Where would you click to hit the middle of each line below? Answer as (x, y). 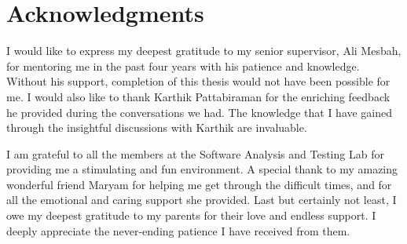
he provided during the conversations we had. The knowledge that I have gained (200, 112)
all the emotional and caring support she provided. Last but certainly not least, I (202, 200)
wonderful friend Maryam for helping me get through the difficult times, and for (199, 184)
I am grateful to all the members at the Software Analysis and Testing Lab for (195, 153)
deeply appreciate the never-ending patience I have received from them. (178, 230)
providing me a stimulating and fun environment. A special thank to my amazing (202, 169)
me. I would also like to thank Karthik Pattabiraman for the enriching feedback (198, 96)
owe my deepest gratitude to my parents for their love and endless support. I (191, 215)
